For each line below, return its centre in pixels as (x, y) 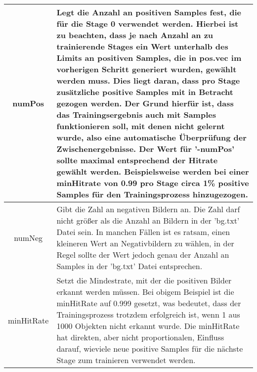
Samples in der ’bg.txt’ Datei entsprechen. (129, 266)
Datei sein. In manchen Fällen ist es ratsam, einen (143, 232)
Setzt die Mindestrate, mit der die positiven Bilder (144, 280)
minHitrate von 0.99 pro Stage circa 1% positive (153, 183)
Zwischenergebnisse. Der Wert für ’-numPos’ (146, 149)
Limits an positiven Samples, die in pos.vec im (149, 58)
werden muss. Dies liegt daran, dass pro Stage (148, 80)
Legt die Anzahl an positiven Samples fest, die (149, 12)
